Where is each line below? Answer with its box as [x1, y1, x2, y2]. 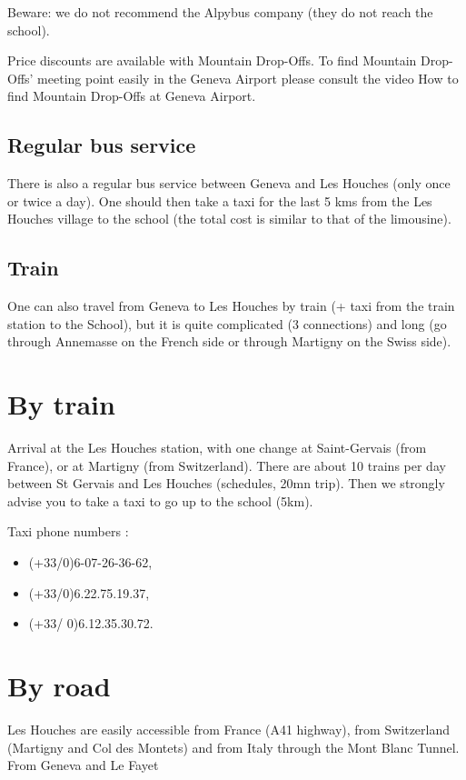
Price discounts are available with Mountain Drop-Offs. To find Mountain [7, 51, 417, 70]
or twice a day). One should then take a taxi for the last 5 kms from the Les [7, 191, 432, 210]
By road [7, 667, 111, 704]
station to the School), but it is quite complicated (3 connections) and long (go [7, 314, 447, 333]
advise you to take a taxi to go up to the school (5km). [7, 491, 313, 510]
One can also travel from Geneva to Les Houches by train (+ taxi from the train [7, 296, 455, 315]
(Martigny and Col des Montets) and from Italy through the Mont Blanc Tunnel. [7, 737, 460, 756]
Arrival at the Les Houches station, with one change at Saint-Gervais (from [7, 438, 427, 457]
